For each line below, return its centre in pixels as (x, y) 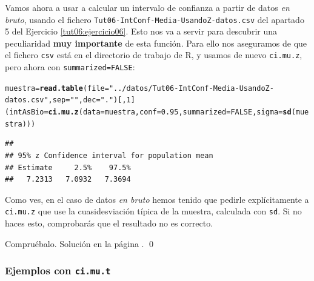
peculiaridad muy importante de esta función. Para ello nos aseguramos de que (156, 43)
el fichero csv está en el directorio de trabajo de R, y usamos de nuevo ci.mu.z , (154, 55)
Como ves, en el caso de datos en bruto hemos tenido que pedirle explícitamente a (157, 199)
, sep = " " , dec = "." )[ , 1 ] (92, 100)
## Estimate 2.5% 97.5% (68, 167)
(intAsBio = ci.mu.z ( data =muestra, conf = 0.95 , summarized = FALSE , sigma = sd (148, 112)
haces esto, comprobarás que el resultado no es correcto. (109, 223)
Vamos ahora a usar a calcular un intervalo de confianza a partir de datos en (147, 7)
